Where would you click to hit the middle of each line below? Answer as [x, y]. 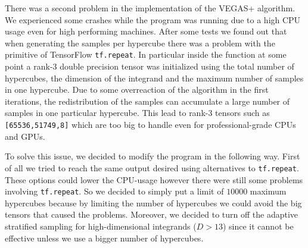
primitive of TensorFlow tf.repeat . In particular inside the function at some [146, 54]
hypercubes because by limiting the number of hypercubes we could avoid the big [153, 203]
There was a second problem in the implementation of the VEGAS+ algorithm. [150, 8]
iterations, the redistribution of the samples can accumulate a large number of [147, 101]
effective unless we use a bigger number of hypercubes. [104, 238]
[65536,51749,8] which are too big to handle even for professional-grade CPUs [150, 124]
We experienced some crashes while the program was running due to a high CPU [153, 19]
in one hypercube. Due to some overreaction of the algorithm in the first [137, 90]
